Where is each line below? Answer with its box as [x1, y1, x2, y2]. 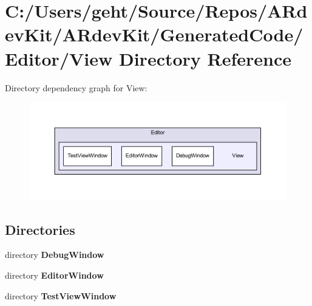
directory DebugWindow [5, 248, 104, 261]
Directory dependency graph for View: [5, 81, 148, 94]
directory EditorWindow [5, 269, 104, 281]
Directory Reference [118, 46, 292, 71]
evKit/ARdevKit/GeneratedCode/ [5, 22, 304, 47]
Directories [5, 220, 75, 238]
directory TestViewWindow [5, 289, 117, 302]
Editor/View [5, 46, 113, 71]
